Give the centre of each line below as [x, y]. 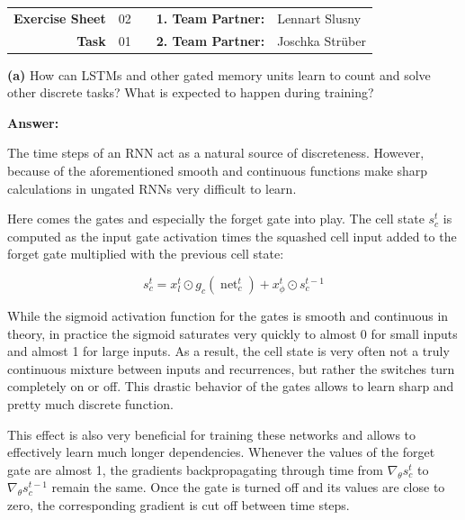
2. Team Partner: [210, 40]
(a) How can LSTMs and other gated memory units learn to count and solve [219, 74]
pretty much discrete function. [90, 404]
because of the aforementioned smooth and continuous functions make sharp [218, 171]
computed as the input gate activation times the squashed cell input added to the [232, 236]
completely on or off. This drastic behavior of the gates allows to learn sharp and [231, 386]
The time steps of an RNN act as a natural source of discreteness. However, [216, 153]
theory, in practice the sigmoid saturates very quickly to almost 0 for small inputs [232, 333]
